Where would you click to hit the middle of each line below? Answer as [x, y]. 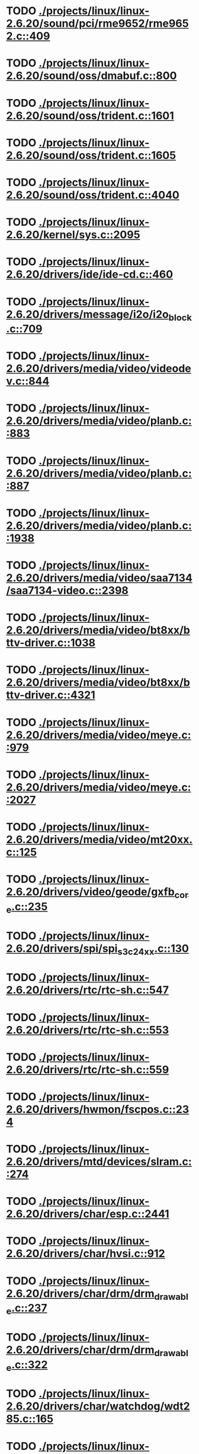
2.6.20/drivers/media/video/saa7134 [99, 578]
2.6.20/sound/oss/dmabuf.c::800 [92, 76]
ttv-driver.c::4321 [51, 695]
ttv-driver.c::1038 [51, 643]
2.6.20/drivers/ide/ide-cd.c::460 [90, 275]
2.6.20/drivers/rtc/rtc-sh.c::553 [88, 1030]
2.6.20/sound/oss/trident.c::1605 [91, 155]
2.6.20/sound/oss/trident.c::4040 [93, 195]
